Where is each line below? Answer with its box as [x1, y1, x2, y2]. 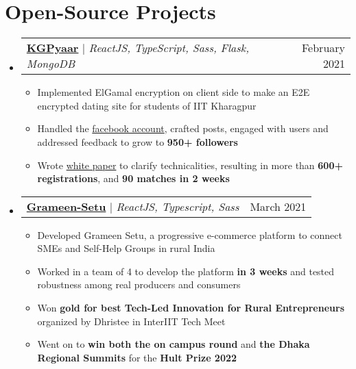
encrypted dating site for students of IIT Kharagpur [37, 98, 257, 112]
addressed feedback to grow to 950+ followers [37, 134, 238, 149]
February [301, 40, 345, 56]
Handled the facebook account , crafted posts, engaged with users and [37, 121, 329, 136]
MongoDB [26, 55, 75, 72]
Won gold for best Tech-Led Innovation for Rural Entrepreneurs [37, 301, 345, 315]
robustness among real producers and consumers [37, 277, 241, 292]
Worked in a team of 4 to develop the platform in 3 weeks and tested [37, 264, 335, 278]
